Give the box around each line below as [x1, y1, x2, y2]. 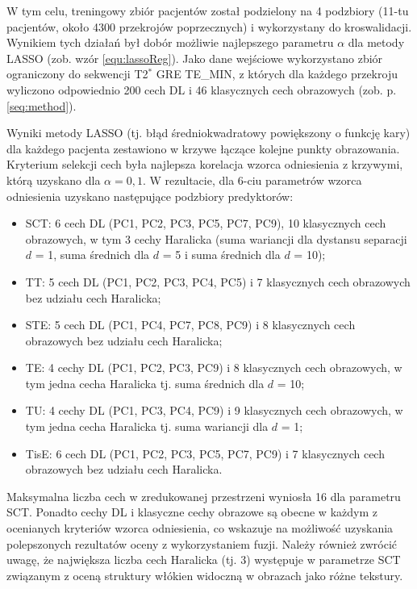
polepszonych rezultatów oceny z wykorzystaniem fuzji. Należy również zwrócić [6, 535, 398, 552]
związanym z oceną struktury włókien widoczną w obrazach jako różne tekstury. [6, 566, 403, 583]
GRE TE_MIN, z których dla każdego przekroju [156, 65, 398, 82]
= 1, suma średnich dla [35, 246, 150, 263]
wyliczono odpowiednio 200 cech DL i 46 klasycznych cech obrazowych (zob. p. [6, 81, 397, 98]
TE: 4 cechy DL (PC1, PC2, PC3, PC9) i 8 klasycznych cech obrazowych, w [25, 359, 402, 376]
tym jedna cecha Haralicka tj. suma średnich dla [25, 374, 265, 391]
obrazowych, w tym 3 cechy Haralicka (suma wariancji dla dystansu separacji [25, 230, 407, 247]
